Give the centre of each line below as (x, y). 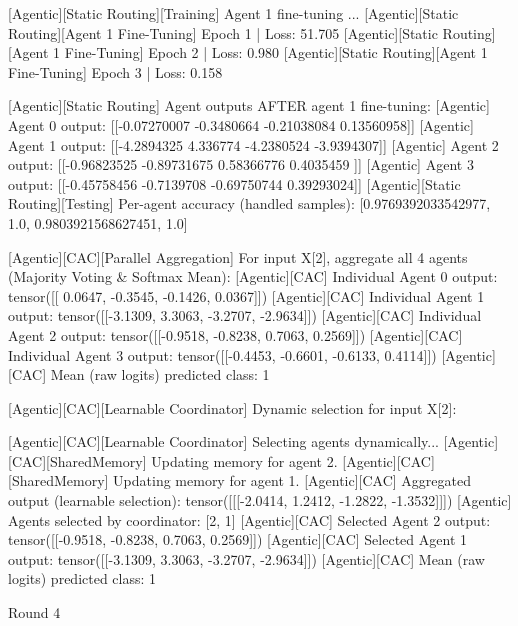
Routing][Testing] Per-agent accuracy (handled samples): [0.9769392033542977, (249, 203)
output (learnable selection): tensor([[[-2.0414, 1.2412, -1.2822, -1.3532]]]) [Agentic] (260, 500)
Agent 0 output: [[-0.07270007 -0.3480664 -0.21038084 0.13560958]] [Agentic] (241, 124)
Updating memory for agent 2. (244, 460)
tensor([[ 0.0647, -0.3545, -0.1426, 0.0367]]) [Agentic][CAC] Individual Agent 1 (246, 295)
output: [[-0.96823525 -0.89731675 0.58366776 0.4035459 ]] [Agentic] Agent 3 (241, 164)
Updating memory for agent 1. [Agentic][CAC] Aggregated (292, 480)
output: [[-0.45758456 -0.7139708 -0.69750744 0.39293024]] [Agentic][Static (234, 183)
